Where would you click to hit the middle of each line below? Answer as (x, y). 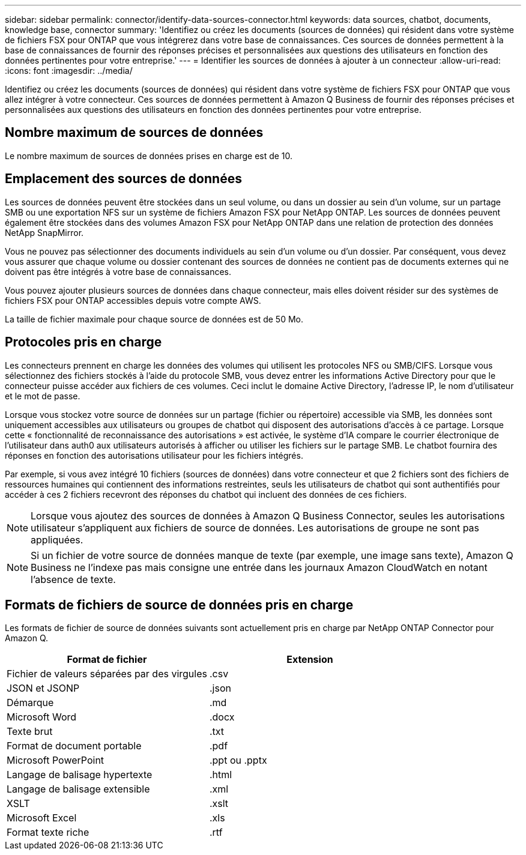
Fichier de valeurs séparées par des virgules (107, 674)
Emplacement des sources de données (123, 179)
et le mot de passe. (43, 396)
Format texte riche (48, 832)
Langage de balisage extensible (78, 789)
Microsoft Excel (42, 818)
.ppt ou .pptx (238, 760)
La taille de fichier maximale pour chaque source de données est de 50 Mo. (154, 319)
